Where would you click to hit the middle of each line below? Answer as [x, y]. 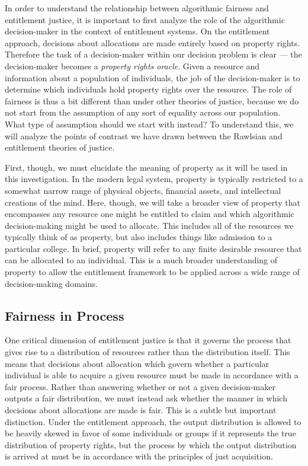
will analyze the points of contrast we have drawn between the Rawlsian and [144, 135]
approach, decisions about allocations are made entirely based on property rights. [153, 42]
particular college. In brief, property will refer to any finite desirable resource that [153, 248]
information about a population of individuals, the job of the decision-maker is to [153, 77]
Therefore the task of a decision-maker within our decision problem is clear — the [153, 54]
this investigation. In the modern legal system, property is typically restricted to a [154, 179]
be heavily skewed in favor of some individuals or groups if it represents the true [150, 433]
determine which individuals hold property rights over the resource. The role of [148, 89]
